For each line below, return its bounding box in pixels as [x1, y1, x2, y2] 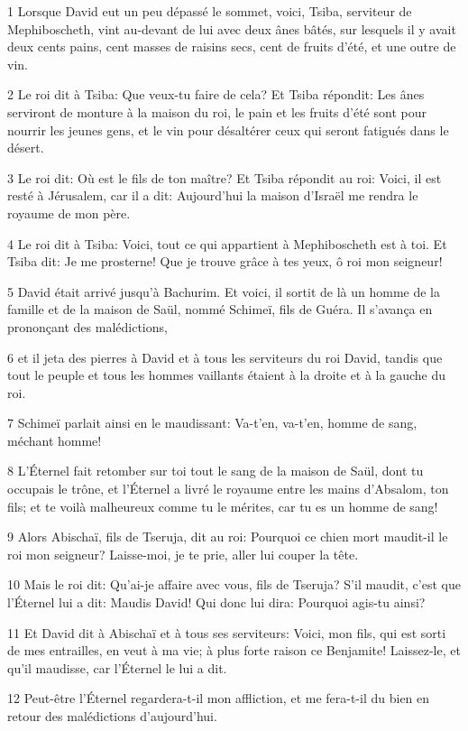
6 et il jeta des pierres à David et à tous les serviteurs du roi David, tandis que [7, 347, 443, 366]
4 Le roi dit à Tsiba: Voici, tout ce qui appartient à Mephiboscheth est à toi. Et [7, 234, 447, 253]
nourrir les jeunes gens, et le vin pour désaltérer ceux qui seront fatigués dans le [7, 120, 449, 139]
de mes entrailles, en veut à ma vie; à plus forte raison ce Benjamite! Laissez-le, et [7, 641, 461, 660]
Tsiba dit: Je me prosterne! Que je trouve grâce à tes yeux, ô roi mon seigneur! [7, 252, 443, 271]
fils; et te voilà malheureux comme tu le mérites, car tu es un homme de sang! [7, 496, 438, 515]
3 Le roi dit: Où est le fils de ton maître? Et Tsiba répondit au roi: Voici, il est [7, 168, 442, 187]
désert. [7, 138, 44, 157]
